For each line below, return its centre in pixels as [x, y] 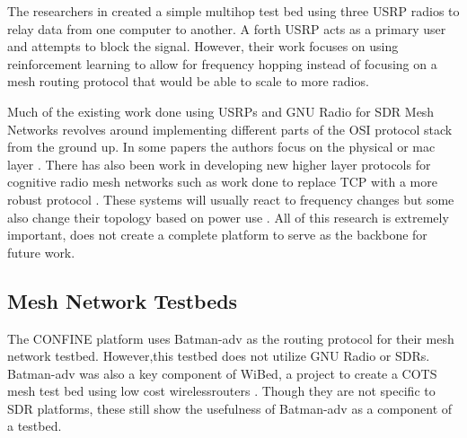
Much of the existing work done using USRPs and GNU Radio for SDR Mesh [221, 111]
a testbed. [35, 426]
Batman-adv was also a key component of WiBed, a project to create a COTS [222, 373]
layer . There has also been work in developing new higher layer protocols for [219, 164]
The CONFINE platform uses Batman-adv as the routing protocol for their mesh [231, 338]
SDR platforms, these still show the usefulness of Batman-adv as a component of [230, 408]
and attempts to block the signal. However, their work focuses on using [203, 46]
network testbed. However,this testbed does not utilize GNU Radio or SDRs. [219, 356]
